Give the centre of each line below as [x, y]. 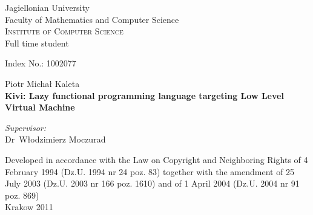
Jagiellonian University [47, 7]
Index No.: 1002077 [41, 63]
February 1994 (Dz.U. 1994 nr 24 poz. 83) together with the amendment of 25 [150, 171]
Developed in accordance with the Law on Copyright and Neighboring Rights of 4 [156, 159]
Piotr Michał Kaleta [42, 83]
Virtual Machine [40, 107]
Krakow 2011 [29, 207]
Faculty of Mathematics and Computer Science [92, 19]
